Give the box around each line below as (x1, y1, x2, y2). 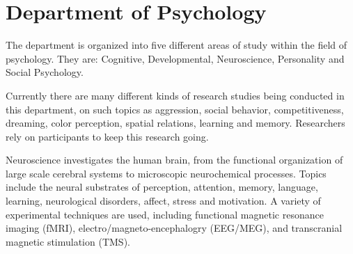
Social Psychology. (6, 65, 84, 79)
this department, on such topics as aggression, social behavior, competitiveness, (6, 102, 344, 116)
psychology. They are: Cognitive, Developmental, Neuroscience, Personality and (6, 51, 345, 65)
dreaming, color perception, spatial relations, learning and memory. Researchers (6, 116, 345, 130)
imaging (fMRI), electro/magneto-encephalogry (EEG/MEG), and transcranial (6, 221, 343, 235)
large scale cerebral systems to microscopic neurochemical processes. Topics (6, 166, 327, 180)
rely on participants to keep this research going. (6, 129, 209, 143)
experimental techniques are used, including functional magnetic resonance (6, 207, 324, 221)
